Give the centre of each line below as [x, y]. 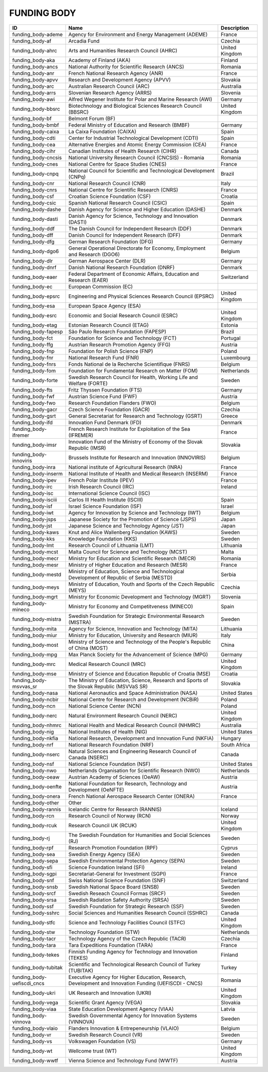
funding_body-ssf [33, 906]
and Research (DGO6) [94, 254]
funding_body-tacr [34, 938]
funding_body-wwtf [35, 1061]
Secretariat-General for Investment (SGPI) [117, 873]
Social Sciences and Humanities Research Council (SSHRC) [138, 913]
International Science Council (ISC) [109, 493]
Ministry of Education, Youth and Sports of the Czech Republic [141, 584]
